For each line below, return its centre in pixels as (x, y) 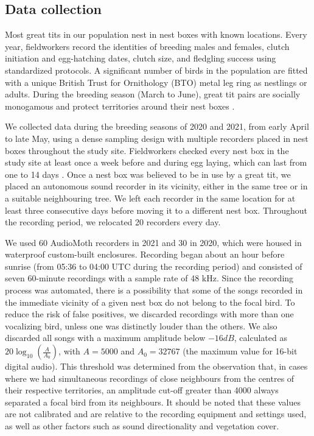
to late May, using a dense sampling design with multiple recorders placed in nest (157, 138)
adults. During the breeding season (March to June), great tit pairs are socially (153, 94)
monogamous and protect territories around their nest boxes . (120, 106)
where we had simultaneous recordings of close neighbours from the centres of (150, 378)
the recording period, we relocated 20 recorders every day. (113, 222)
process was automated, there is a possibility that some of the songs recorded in (154, 290)
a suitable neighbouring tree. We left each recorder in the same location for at (150, 198)
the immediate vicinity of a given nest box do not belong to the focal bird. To (150, 302)
